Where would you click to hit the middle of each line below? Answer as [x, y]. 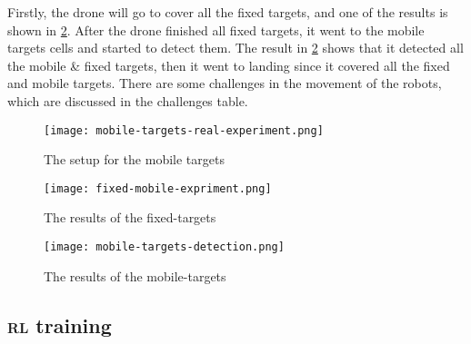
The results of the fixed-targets [130, 217]
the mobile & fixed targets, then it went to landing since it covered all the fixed [229, 65]
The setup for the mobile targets [134, 159]
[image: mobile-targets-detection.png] [164, 247]
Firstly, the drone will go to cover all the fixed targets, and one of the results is [228, 12]
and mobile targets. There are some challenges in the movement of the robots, [225, 83]
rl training [60, 324]
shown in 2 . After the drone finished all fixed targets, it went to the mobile [216, 29]
